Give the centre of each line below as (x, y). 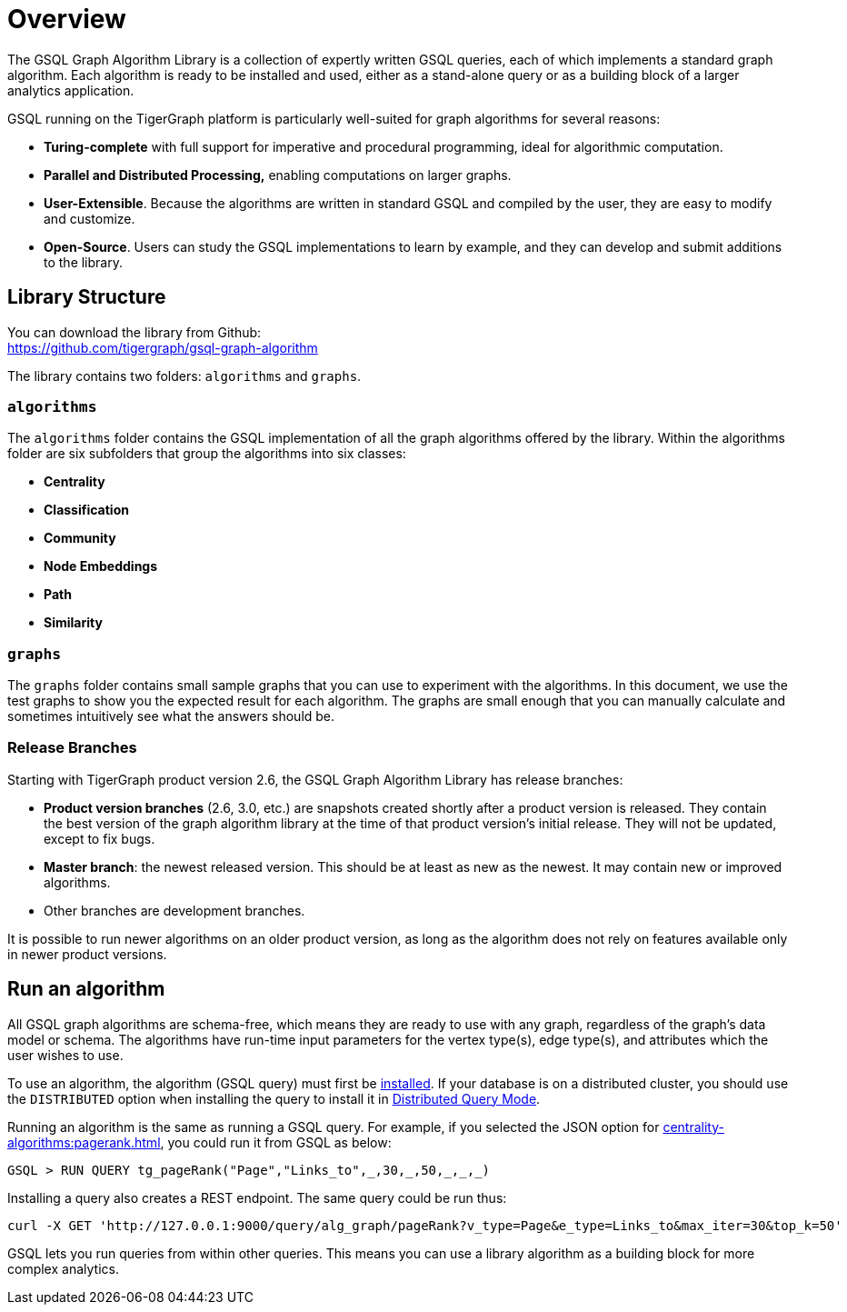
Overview (67, 19)
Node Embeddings (101, 566)
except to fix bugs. (100, 838)
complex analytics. (63, 1268)
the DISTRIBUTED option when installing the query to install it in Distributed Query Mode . (274, 1098)
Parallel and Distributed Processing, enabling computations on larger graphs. (278, 175)
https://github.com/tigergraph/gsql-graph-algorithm (163, 347)
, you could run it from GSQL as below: (276, 1142)
